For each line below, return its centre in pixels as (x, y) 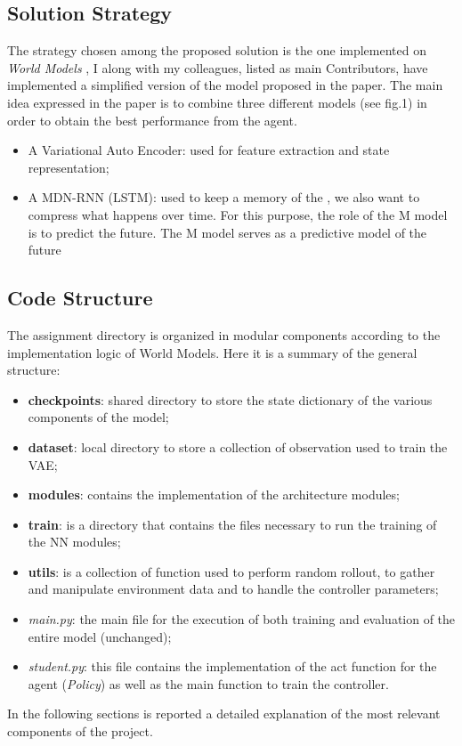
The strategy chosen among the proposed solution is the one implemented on (217, 50)
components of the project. (80, 731)
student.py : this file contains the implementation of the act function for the (232, 666)
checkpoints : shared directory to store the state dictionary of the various (230, 399)
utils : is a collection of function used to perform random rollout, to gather (231, 571)
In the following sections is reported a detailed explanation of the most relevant (224, 714)
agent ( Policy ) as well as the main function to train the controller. (208, 683)
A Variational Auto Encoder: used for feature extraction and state (209, 150)
